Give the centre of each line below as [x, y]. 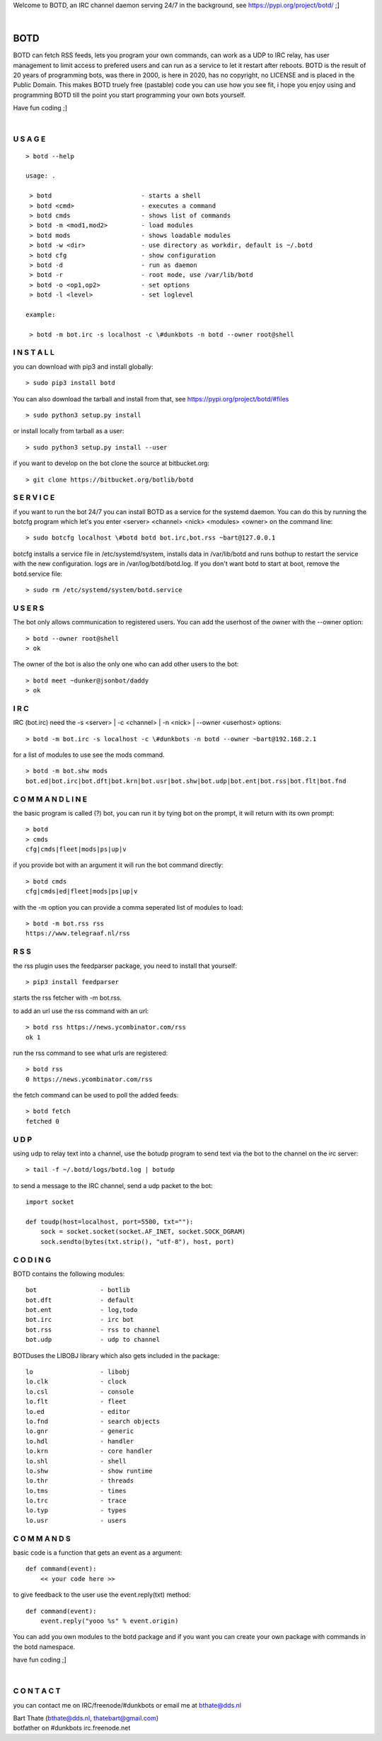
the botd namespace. [44, 1647]
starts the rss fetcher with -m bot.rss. [68, 998]
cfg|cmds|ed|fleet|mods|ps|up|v [82, 891]
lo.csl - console [80, 1392]
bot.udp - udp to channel [93, 1340]
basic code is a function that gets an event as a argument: [98, 1553]
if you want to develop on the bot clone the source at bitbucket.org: [111, 463]
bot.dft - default [80, 1300]
